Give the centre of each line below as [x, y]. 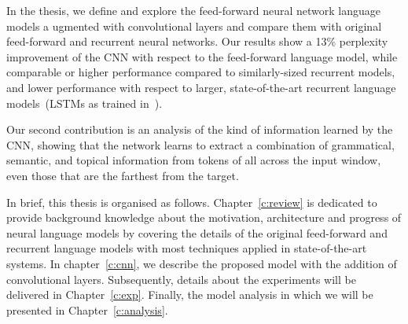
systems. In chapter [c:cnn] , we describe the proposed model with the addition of [202, 263]
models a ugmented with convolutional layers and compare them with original [194, 26]
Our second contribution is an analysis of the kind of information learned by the [200, 129]
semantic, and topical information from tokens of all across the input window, [194, 160]
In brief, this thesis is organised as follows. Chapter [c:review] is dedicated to [192, 202]
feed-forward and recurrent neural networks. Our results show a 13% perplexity [197, 41]
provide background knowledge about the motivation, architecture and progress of [204, 217]
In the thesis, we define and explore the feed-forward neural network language [193, 10]
